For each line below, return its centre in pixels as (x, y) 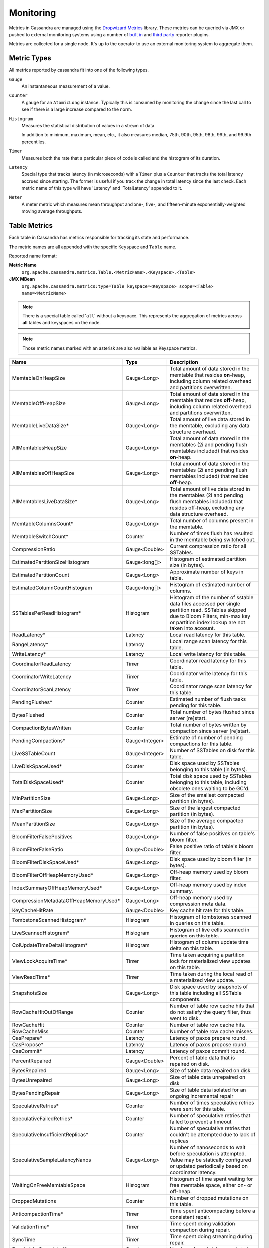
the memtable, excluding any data (209, 426)
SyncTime (24, 1240)
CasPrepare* (27, 1038)
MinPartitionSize (31, 798)
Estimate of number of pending (206, 738)
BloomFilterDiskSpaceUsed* (46, 862)
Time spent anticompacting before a (212, 1211)
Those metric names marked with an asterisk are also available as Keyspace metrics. (110, 348)
